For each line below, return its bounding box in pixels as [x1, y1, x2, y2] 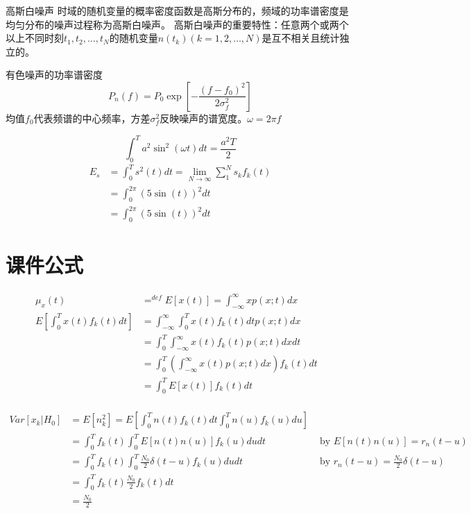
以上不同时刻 [6, 31, 64, 45]
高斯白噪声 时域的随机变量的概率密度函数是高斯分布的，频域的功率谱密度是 [6, 3, 349, 17]
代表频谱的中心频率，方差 [33, 110, 151, 125]
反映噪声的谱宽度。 [160, 110, 248, 125]
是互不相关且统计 [262, 31, 340, 45]
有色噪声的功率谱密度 [6, 67, 103, 82]
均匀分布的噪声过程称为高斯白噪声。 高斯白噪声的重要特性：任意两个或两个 [6, 17, 349, 31]
